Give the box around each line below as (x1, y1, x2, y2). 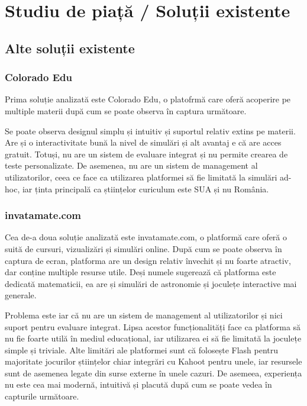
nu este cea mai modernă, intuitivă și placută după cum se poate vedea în (5, 378, 272, 391)
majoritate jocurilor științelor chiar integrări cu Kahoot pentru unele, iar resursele (5, 355, 302, 368)
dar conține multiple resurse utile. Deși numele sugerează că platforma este (5, 266, 276, 278)
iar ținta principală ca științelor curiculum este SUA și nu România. (22, 182, 269, 195)
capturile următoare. (5, 390, 79, 402)
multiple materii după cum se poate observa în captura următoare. (5, 104, 247, 117)
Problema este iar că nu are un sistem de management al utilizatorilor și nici (5, 308, 283, 321)
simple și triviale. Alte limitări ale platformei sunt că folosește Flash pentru (5, 343, 279, 356)
